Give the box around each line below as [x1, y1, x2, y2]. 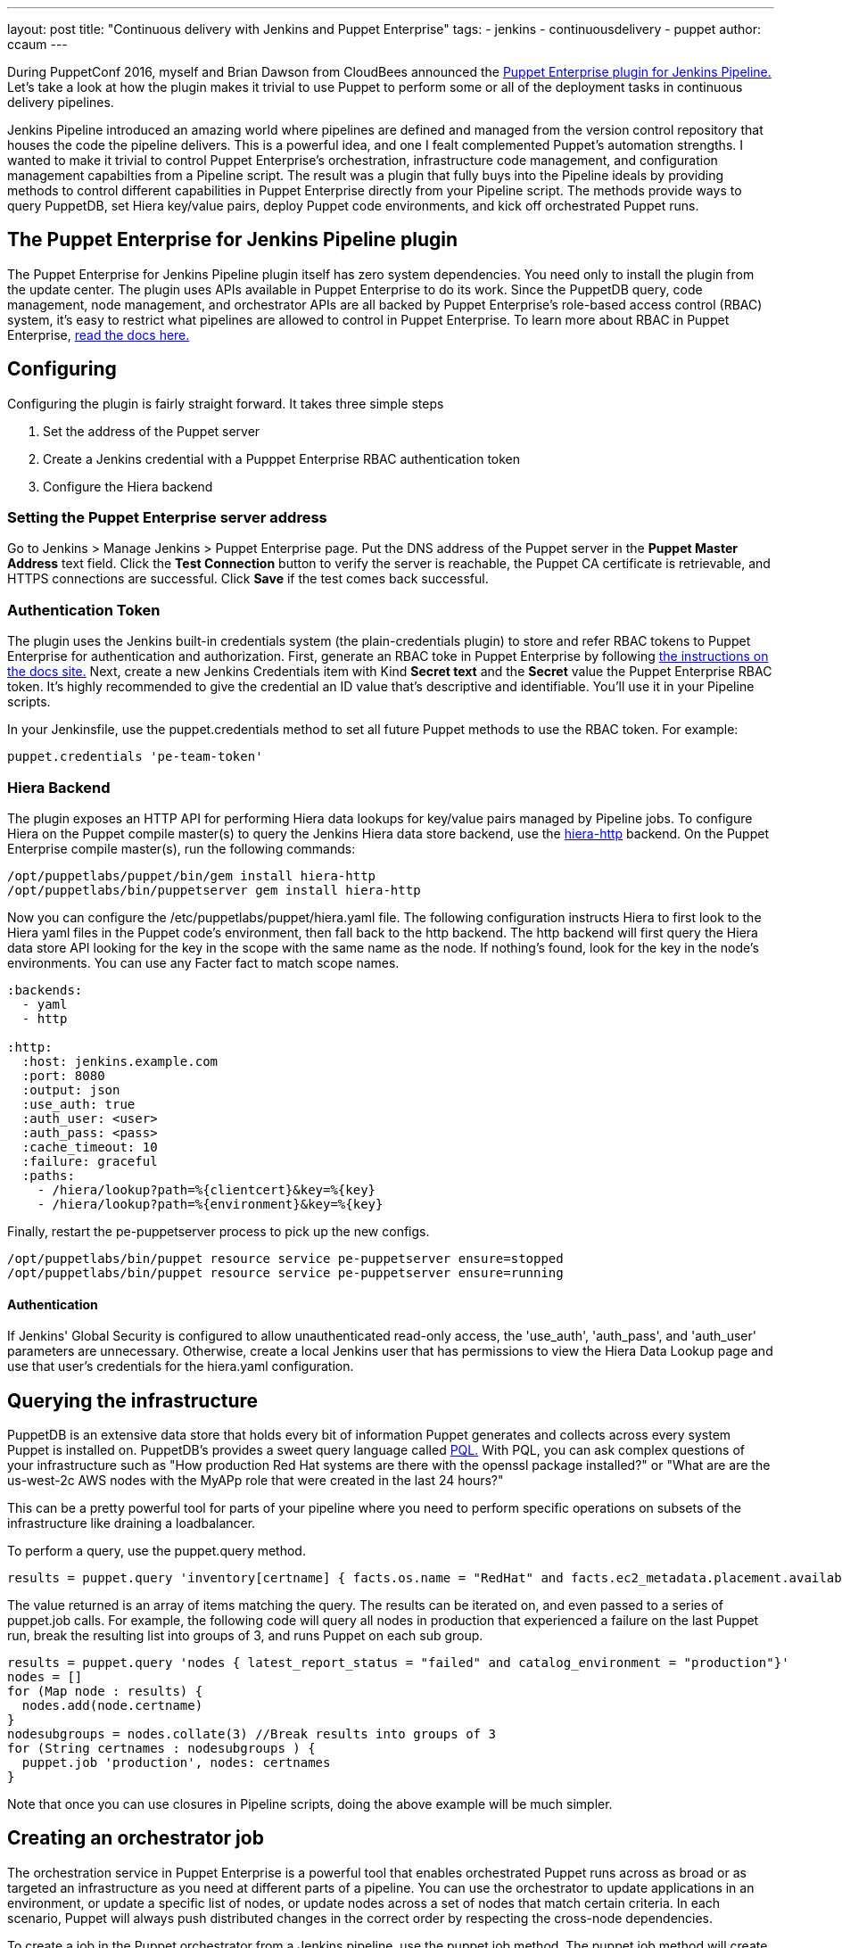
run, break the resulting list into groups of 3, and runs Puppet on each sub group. [7, 1628, 483, 1643]
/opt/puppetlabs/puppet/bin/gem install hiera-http [7, 868, 376, 883]
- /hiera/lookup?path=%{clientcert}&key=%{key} [37, 1182, 376, 1197]
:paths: [21, 1168, 75, 1183]
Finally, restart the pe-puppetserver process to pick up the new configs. [7, 1223, 430, 1239]
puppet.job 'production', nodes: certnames [21, 1755, 331, 1770]
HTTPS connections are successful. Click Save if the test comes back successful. [7, 571, 489, 587]
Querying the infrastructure [7, 1389, 259, 1412]
